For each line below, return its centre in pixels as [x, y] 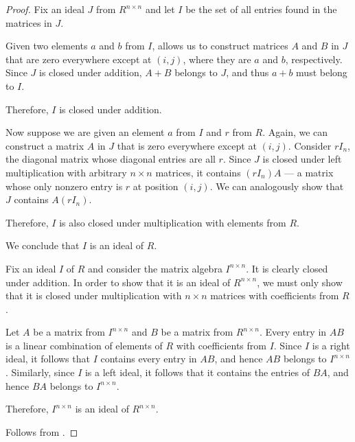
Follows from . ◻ [42, 431]
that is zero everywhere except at [187, 145]
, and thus [248, 72]
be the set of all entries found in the [261, 9]
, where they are [217, 59]
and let [160, 9]
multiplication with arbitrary [66, 172]
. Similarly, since [40, 372]
